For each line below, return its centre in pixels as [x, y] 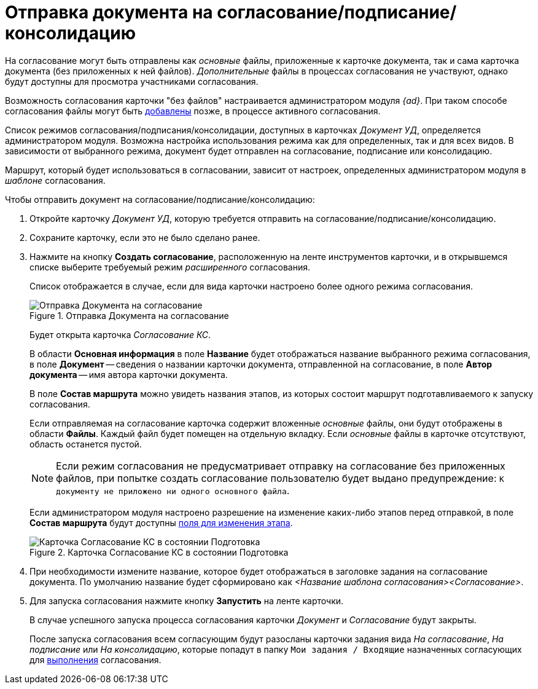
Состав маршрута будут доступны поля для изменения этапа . [161, 522]
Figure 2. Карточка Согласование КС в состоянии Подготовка [159, 552]
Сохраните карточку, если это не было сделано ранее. [145, 237]
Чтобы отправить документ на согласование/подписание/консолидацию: [160, 199]
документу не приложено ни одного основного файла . [173, 490]
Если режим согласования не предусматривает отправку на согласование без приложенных [281, 466]
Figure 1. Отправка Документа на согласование [129, 315]
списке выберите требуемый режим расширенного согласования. [170, 267]
